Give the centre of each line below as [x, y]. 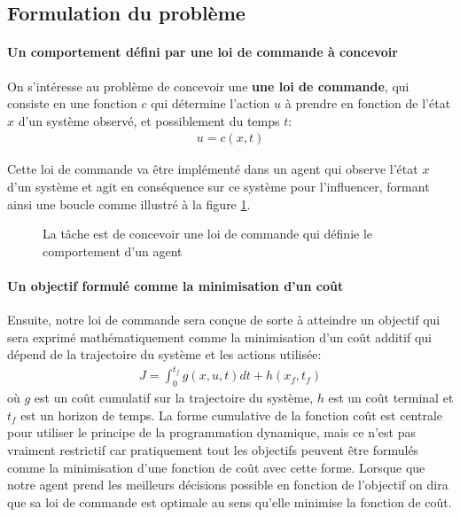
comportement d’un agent [113, 251]
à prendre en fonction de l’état [368, 103]
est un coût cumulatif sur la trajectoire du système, [174, 398]
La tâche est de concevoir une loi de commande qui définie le [208, 234]
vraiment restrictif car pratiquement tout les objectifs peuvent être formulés [213, 450]
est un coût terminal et [391, 398]
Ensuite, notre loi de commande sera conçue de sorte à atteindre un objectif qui [224, 320]
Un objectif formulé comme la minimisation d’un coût [175, 285]
